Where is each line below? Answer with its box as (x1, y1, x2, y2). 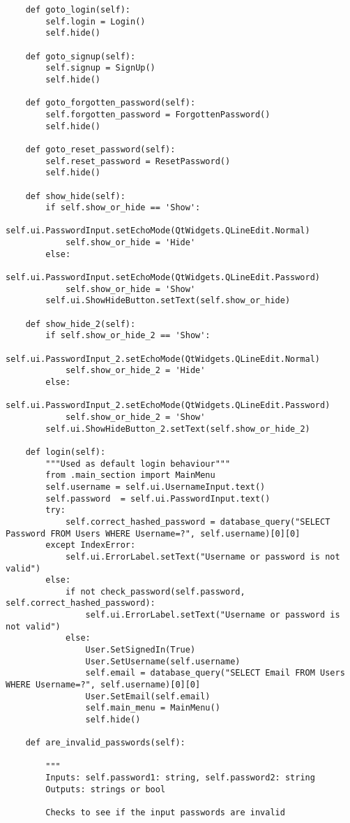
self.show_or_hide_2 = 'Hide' (65, 365, 206, 376)
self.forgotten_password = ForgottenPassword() (45, 109, 271, 119)
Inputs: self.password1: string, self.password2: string (45, 773, 315, 783)
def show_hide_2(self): (25, 319, 136, 329)
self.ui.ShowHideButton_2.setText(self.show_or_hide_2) (45, 423, 310, 434)
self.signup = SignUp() (45, 63, 155, 73)
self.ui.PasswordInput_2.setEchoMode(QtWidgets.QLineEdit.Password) (6, 400, 330, 411)
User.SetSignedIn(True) (85, 645, 196, 655)
